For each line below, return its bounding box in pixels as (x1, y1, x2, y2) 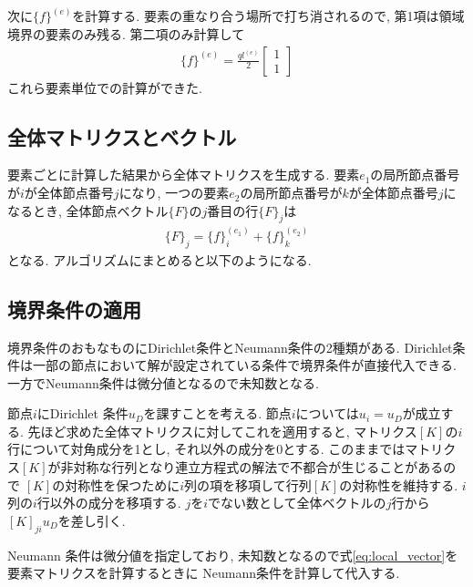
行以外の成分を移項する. (36, 493, 181, 512)
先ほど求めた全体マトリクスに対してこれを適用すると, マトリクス (27, 421, 417, 440)
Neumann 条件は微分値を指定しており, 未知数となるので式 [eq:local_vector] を (7, 545, 458, 564)
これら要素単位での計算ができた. (7, 77, 202, 97)
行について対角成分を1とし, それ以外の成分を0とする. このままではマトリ (7, 439, 444, 458)
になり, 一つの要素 (118, 183, 230, 202)
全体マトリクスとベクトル (7, 122, 237, 150)
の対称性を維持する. (339, 475, 458, 494)
